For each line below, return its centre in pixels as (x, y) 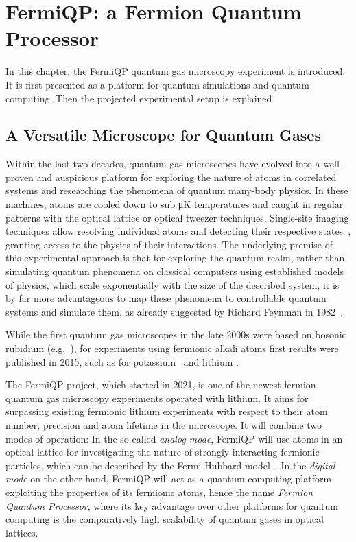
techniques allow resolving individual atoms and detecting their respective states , (178, 231)
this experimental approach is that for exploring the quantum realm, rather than (175, 258)
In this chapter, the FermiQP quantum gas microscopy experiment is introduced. (176, 71)
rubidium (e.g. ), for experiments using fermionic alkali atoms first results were (172, 348)
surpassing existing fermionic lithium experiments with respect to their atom (167, 411)
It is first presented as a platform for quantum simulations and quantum (157, 84)
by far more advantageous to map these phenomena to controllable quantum (166, 298)
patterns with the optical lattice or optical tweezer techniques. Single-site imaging (177, 217)
